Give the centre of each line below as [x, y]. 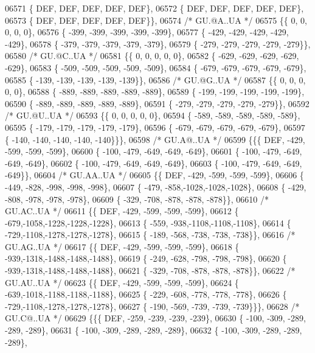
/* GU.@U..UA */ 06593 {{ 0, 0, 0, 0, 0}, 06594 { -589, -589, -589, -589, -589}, [153, 115]
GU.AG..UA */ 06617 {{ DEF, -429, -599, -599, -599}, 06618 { [122, 246]
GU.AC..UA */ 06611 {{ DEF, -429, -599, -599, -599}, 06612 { [122, 211]
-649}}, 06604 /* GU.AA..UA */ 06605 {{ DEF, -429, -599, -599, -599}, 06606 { [154, 175]
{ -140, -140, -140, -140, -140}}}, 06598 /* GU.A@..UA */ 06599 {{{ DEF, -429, [155, 139]
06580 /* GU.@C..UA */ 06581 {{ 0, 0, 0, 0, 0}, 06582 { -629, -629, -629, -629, [152, 56]
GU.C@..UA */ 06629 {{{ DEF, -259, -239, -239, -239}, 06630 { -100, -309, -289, [155, 318]
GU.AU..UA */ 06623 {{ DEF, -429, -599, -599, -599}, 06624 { [122, 282]
